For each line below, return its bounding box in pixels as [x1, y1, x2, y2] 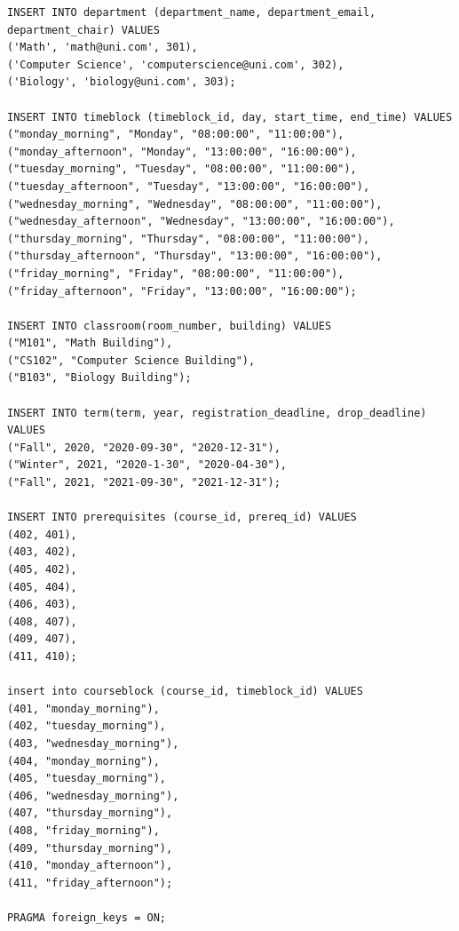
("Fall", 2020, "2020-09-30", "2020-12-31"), [7, 441, 281, 454]
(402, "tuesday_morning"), [7, 720, 166, 733]
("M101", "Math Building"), [7, 337, 173, 350]
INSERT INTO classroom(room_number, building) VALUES [7, 319, 332, 332]
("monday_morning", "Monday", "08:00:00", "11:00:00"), [7, 128, 344, 141]
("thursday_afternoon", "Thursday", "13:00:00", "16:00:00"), [7, 250, 383, 263]
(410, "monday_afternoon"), [7, 859, 173, 872]
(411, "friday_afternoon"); [7, 876, 173, 889]
